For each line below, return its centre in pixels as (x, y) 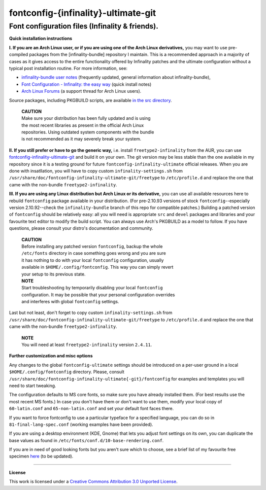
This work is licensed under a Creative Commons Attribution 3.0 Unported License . (93, 482)
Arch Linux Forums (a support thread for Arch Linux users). (81, 91)
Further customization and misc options (51, 356)
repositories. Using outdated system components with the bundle (88, 132)
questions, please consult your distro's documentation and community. (81, 228)
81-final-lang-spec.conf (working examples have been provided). (81, 424)
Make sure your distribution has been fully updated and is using (86, 118)
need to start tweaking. (33, 385)
